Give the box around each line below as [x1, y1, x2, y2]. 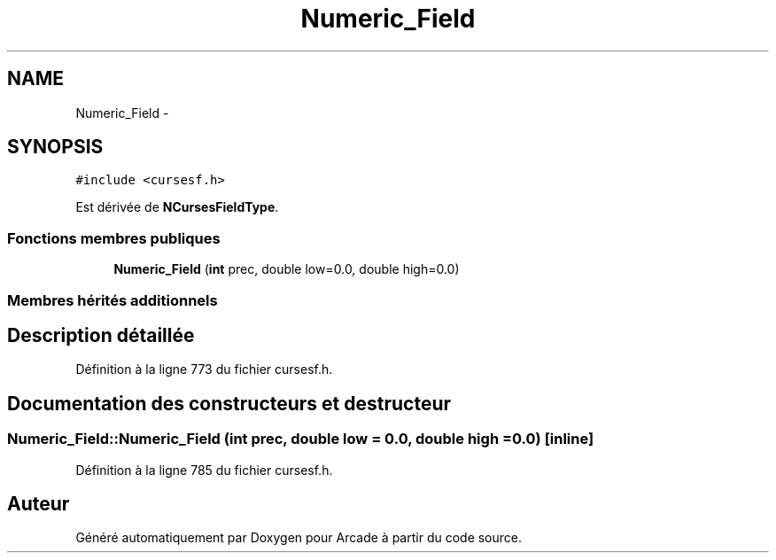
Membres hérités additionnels [7, 291, 218, 309]
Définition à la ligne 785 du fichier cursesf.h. [75, 462, 333, 478]
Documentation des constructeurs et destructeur [7, 392, 452, 415]
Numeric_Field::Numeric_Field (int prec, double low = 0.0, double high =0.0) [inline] [7, 430, 594, 448]
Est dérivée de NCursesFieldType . [75, 199, 279, 215]
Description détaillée [7, 323, 195, 346]
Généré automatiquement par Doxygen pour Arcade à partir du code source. [75, 530, 523, 546]
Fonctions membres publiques [7, 229, 221, 247]
